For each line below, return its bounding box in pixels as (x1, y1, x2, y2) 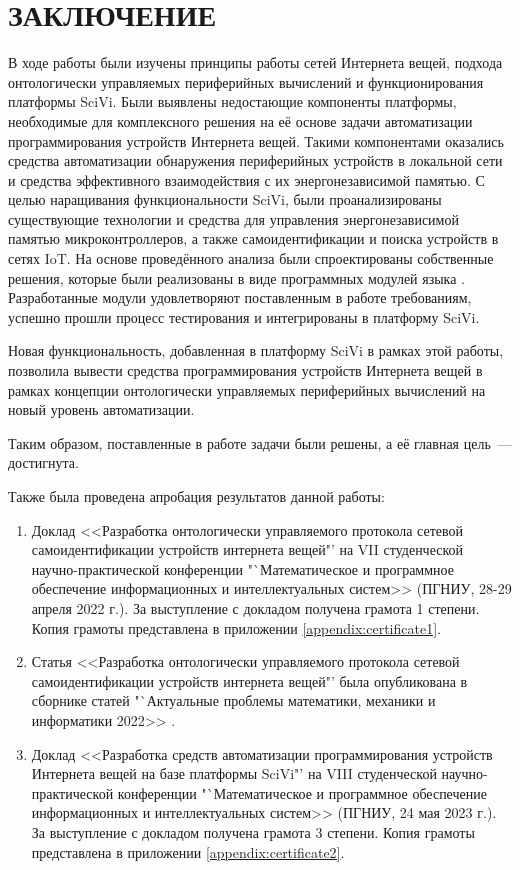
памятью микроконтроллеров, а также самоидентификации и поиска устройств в (8, 228, 499, 249)
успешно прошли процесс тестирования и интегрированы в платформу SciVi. (8, 306, 480, 327)
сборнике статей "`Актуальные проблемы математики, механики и (31, 690, 436, 711)
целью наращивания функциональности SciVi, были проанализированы (8, 189, 442, 210)
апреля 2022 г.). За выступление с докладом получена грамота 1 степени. (31, 597, 480, 618)
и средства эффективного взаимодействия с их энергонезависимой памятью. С (8, 169, 485, 190)
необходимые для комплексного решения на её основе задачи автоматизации (8, 110, 473, 131)
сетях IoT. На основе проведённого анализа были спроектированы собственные (8, 248, 494, 269)
